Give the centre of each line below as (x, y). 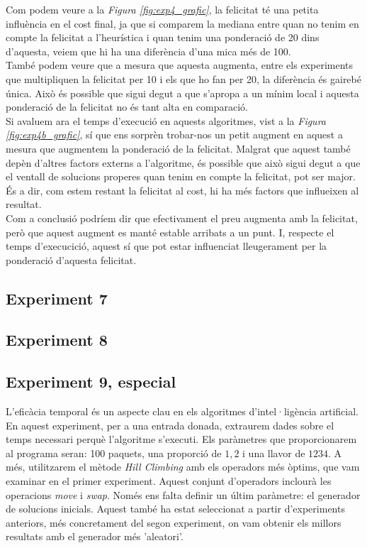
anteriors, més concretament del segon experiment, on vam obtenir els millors (174, 522)
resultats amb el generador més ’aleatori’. (95, 536)
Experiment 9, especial (91, 382)
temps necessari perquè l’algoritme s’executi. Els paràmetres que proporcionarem (181, 439)
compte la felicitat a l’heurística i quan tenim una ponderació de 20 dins (163, 37)
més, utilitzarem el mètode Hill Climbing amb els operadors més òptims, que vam (183, 467)
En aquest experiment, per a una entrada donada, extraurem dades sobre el (170, 425)
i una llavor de (274, 453)
